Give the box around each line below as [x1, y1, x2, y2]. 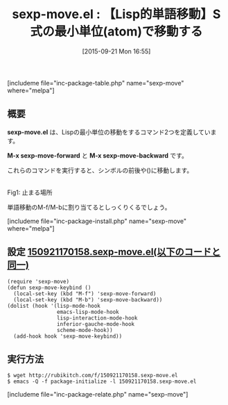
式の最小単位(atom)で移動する [30, 24, 203, 40]
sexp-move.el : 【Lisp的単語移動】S [12, 6, 221, 22]
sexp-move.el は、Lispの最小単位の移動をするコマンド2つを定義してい [7, 128, 211, 136]
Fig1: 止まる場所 [7, 188, 53, 197]
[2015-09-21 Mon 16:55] [82, 47, 151, 56]
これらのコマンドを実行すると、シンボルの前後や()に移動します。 [7, 166, 193, 174]
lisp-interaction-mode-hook [56, 314, 138, 322]
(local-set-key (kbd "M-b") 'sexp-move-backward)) [13, 296, 163, 303]
